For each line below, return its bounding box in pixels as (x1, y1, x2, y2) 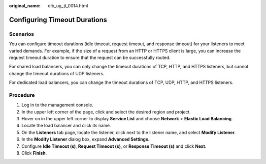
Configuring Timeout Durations (9, 15, 107, 24)
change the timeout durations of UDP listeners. (9, 70, 104, 76)
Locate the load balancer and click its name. (21, 123, 111, 129)
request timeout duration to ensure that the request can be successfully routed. (9, 55, 171, 60)
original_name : (9, 3, 41, 8)
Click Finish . (21, 150, 47, 156)
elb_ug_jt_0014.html (48, 3, 88, 8)
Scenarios (9, 30, 34, 37)
